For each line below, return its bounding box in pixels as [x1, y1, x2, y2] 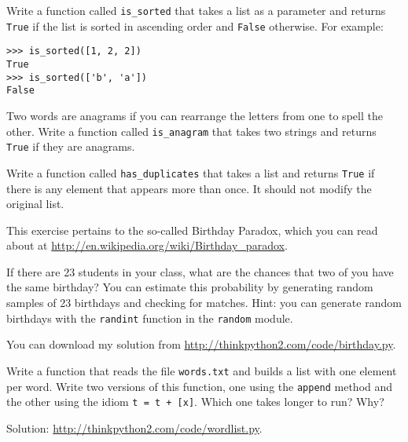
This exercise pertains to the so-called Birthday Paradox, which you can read [6, 221, 378, 238]
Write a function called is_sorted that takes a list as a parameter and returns [6, 2, 386, 18]
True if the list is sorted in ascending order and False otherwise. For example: [6, 17, 384, 34]
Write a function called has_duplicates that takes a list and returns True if [6, 164, 375, 181]
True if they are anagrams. [6, 138, 135, 155]
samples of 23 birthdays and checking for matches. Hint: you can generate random [6, 294, 402, 311]
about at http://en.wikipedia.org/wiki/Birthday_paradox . [6, 237, 288, 254]
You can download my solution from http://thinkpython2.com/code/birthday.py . [6, 336, 396, 353]
